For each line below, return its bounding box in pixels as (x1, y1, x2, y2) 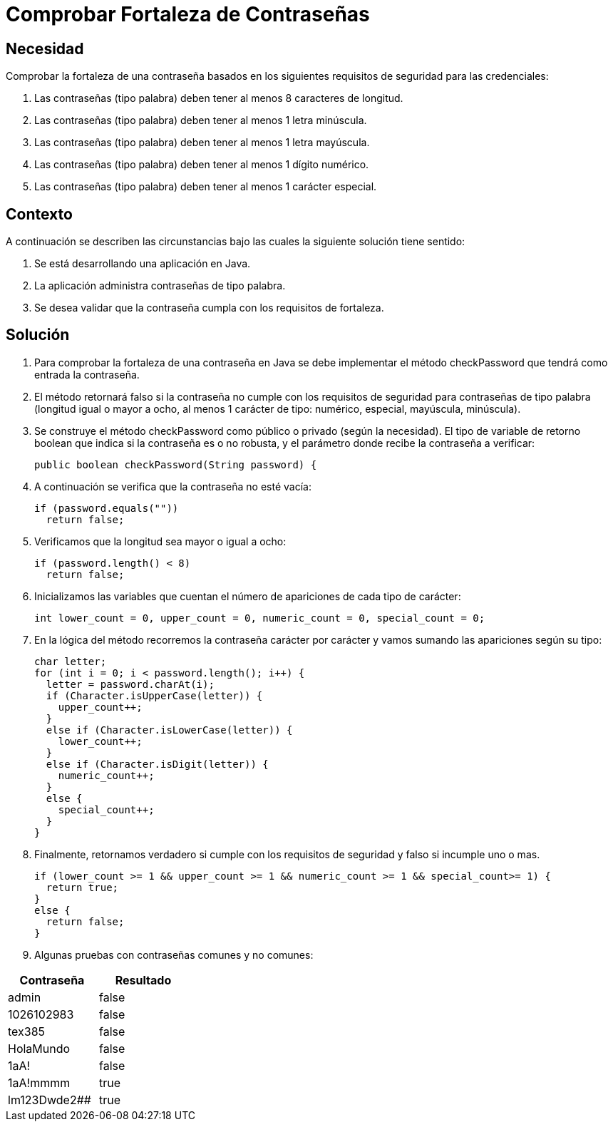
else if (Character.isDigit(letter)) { (46, 758, 269, 770)
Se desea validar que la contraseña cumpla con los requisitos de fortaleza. (34, 302, 384, 314)
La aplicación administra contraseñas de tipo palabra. (34, 279, 286, 292)
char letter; (34, 655, 107, 667)
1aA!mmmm (8, 1075, 71, 1090)
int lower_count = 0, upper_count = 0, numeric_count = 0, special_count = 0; (34, 612, 485, 624)
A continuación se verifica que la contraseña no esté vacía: (34, 480, 311, 493)
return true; (46, 881, 119, 893)
